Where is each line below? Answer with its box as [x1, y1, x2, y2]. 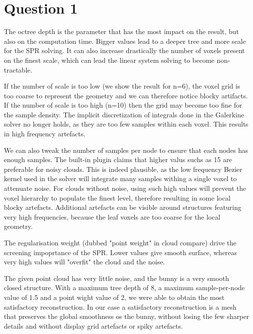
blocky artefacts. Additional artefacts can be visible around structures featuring [4, 202, 241, 212]
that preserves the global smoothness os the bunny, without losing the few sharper [4, 311, 249, 321]
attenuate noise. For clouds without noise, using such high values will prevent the [4, 183, 246, 193]
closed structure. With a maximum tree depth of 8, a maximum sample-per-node [4, 282, 245, 293]
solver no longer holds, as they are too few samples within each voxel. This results [4, 119, 249, 129]
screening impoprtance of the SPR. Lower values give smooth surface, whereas [4, 247, 237, 257]
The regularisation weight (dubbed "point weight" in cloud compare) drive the [4, 238, 236, 247]
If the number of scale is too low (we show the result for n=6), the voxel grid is [4, 81, 240, 91]
